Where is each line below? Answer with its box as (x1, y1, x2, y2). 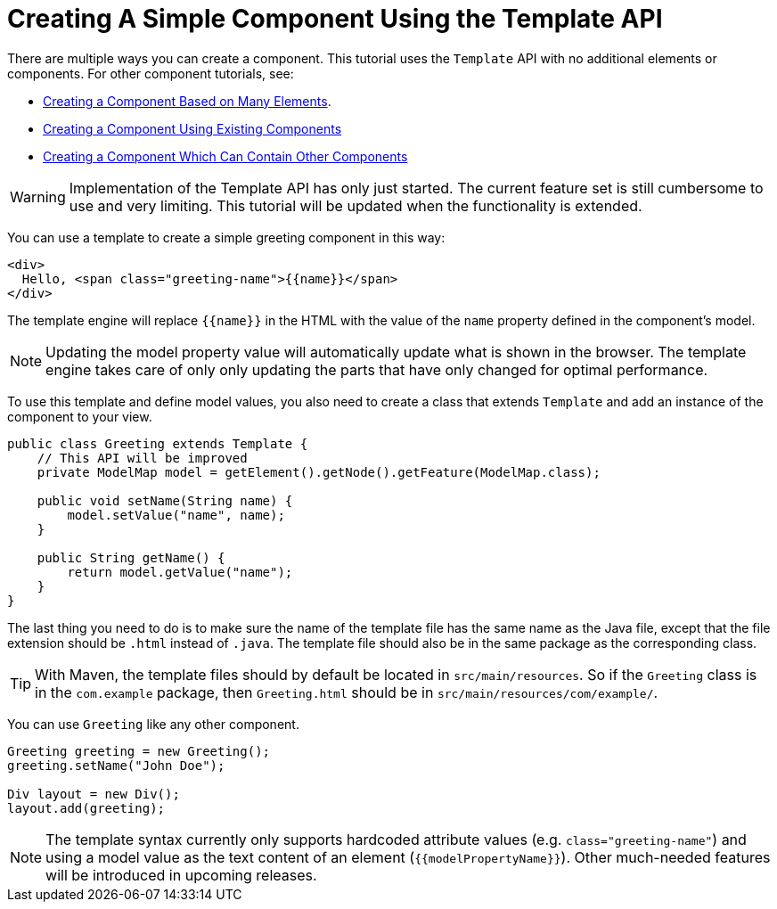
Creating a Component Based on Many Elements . (43, 93, 331, 109)
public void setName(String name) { (37, 493, 293, 508)
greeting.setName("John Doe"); (7, 757, 225, 773)
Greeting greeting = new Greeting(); (7, 743, 271, 758)
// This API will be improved (37, 450, 248, 465)
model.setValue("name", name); (67, 507, 285, 522)
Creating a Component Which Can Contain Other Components (43, 148, 408, 164)
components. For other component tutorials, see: (7, 65, 294, 81)
